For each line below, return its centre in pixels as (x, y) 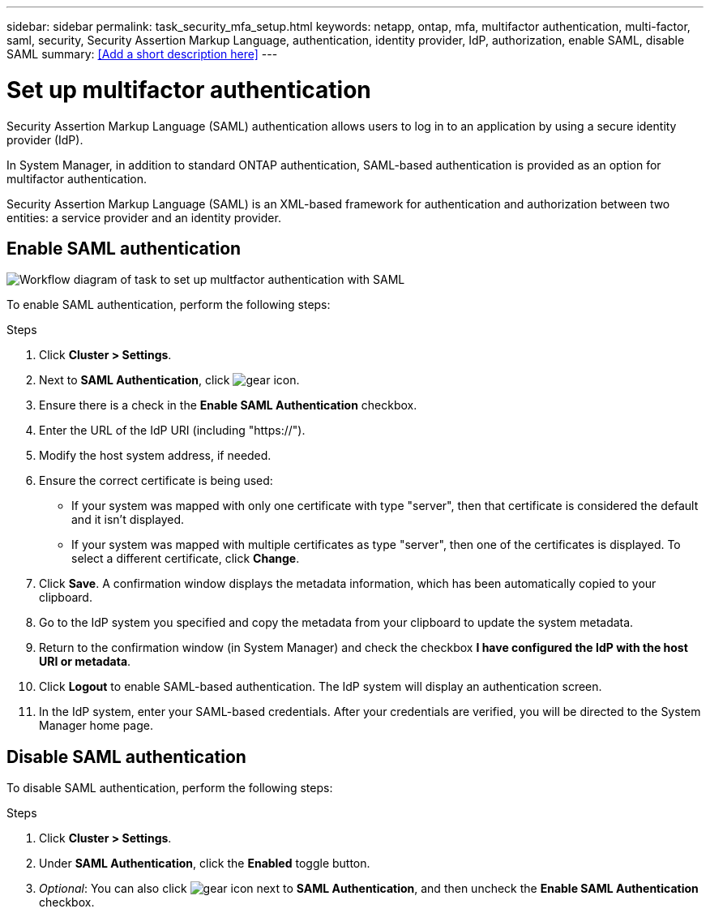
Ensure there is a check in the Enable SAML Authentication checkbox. (228, 405)
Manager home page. (96, 726)
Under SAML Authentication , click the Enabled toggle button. (205, 864)
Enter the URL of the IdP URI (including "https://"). (172, 431)
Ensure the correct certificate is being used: (156, 481)
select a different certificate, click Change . (186, 559)
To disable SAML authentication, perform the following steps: (170, 788)
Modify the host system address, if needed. (155, 456)
